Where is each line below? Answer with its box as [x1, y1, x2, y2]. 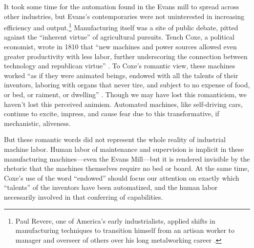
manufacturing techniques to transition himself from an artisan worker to [15, 225, 234, 235]
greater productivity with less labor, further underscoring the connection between [4, 51, 248, 61]
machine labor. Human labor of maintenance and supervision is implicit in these [4, 144, 244, 154]
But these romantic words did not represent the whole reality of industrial [4, 134, 226, 145]
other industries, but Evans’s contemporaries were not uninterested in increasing [4, 11, 245, 21]
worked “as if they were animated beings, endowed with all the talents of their [4, 70, 238, 80]
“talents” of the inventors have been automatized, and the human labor [4, 182, 218, 192]
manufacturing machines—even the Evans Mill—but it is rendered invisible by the [4, 153, 250, 164]
